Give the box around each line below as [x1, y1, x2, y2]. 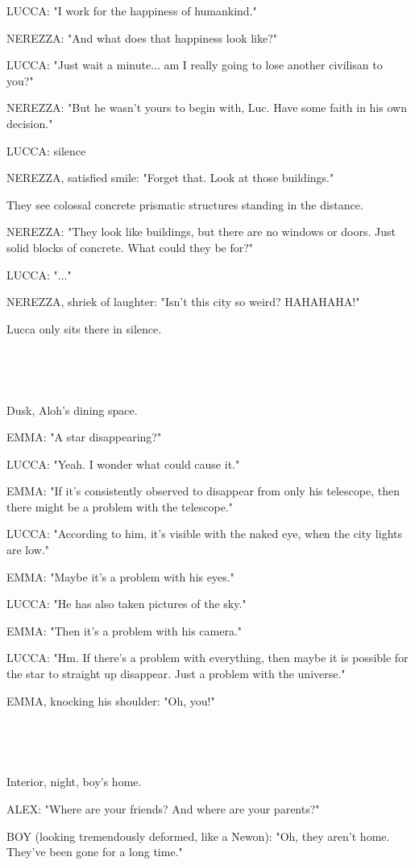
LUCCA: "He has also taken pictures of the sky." [6, 595, 247, 612]
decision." [6, 114, 53, 131]
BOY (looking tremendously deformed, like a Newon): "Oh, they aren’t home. [6, 827, 390, 844]
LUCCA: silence [6, 142, 86, 159]
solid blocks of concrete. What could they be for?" [6, 238, 254, 255]
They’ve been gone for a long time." [6, 843, 183, 860]
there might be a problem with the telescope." [6, 498, 234, 515]
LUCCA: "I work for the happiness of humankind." [6, 2, 257, 19]
